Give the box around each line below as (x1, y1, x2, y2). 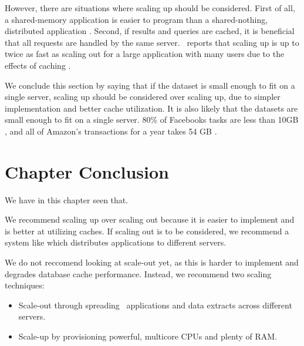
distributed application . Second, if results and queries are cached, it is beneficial (5, 25, 295, 37)
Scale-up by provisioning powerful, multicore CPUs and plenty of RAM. (18, 330, 277, 342)
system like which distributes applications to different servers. (5, 236, 227, 248)
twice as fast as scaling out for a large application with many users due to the (5, 48, 285, 60)
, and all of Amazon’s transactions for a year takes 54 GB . (5, 125, 217, 137)
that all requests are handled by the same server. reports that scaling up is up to (5, 36, 299, 48)
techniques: (5, 279, 45, 291)
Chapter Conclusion (5, 159, 170, 183)
